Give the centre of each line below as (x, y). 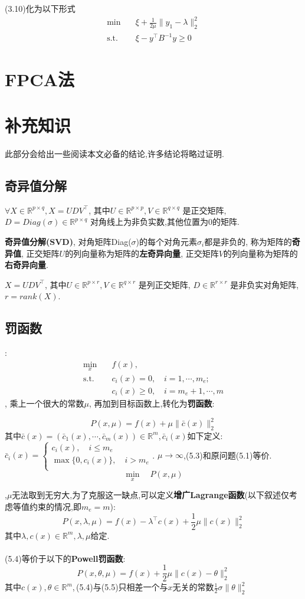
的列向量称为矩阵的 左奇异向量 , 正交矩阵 (142, 253)
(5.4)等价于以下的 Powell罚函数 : (65, 558)
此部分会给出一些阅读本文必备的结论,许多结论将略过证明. (114, 153)
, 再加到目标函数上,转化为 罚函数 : (152, 403)
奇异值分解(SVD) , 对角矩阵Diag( (68, 241)
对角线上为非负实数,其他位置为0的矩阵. (165, 222)
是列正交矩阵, (164, 284)
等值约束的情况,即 (47, 506)
